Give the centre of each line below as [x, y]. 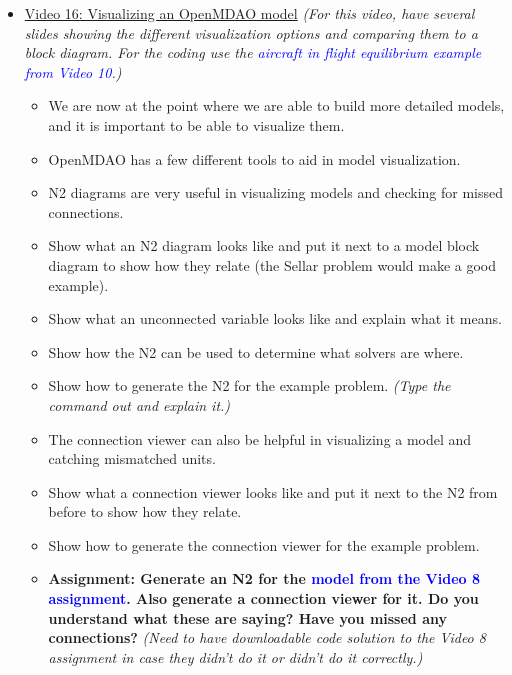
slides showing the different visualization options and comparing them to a [251, 32]
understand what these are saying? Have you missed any [247, 617]
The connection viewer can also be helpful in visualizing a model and [260, 438]
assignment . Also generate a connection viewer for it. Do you [263, 598]
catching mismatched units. [132, 458]
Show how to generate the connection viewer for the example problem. [264, 544]
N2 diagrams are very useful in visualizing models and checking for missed [276, 192]
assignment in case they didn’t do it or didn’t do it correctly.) [235, 656]
